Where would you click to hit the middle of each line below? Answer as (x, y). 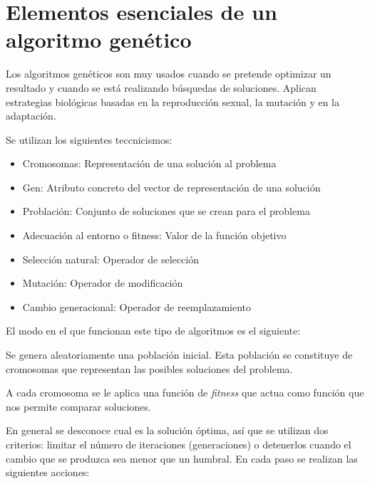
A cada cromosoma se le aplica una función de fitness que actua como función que (185, 393)
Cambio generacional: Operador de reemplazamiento (137, 306)
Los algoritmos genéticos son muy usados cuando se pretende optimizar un (169, 74)
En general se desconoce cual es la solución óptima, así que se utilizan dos (167, 430)
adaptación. (31, 116)
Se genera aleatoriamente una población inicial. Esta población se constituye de (179, 355)
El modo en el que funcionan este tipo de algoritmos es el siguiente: (153, 331)
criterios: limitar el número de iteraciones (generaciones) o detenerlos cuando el (179, 444)
